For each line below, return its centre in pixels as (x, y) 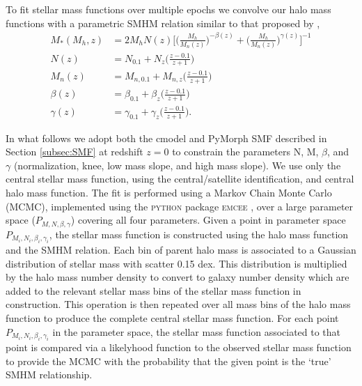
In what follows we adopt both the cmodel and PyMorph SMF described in (166, 138)
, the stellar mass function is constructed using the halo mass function (199, 234)
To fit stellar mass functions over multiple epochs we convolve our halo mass (168, 9)
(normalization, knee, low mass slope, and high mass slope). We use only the (177, 165)
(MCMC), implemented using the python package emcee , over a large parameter (180, 206)
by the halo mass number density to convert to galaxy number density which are (178, 277)
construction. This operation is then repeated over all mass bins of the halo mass (178, 304)
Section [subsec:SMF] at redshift (74, 152)
